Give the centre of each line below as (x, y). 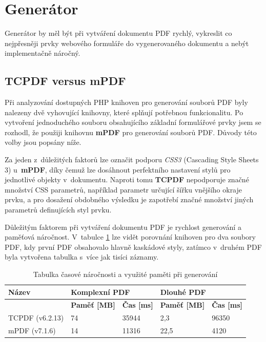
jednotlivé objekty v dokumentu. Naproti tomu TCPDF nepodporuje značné (127, 179)
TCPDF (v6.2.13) (36, 318)
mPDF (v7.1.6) (32, 330)
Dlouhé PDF (183, 292)
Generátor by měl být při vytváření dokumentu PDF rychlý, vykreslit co (118, 33)
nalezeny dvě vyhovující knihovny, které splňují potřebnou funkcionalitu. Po (124, 112)
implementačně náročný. (43, 53)
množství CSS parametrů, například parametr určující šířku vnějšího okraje (124, 189)
